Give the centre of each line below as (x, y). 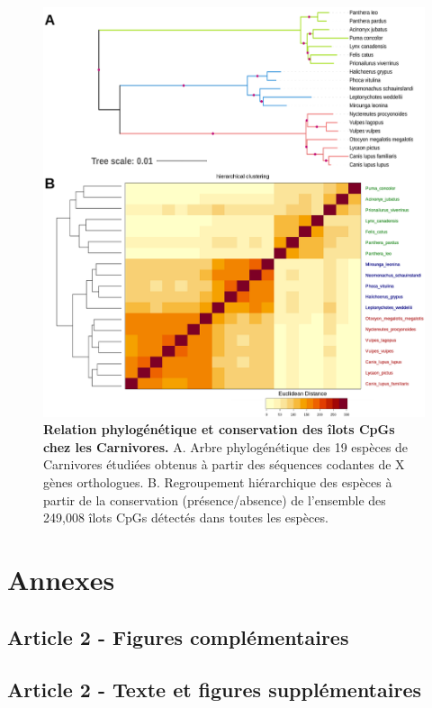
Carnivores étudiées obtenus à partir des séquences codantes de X (224, 464)
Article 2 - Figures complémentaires (178, 636)
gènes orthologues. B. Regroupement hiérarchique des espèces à (218, 482)
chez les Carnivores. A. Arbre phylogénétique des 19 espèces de (226, 446)
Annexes (61, 579)
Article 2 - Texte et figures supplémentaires (215, 690)
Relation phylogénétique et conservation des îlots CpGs (219, 429)
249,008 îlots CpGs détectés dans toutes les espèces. (186, 517)
